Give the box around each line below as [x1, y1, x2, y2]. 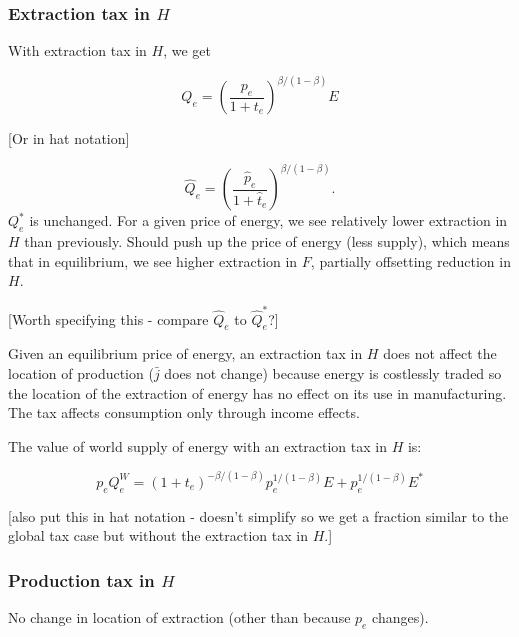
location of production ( [8, 362, 154, 383]
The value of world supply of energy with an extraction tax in [8, 435, 387, 456]
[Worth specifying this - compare [8, 308, 209, 329]
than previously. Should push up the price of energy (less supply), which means [24, 231, 510, 252]
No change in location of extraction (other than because [8, 606, 351, 627]
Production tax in [8, 567, 155, 592]
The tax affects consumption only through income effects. [8, 402, 360, 423]
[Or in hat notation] [8, 128, 130, 149]
